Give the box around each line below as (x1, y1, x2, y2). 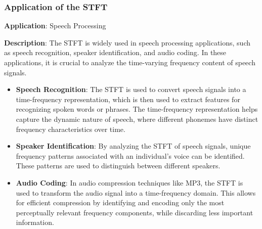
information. (16, 217, 54, 227)
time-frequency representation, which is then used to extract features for (16, 94, 240, 104)
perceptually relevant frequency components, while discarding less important (16, 207, 253, 217)
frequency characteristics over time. (16, 123, 125, 134)
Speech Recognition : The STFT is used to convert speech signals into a (16, 84, 246, 95)
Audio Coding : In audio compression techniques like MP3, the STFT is (16, 177, 243, 188)
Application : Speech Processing (4, 20, 106, 31)
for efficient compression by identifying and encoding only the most (16, 197, 225, 208)
